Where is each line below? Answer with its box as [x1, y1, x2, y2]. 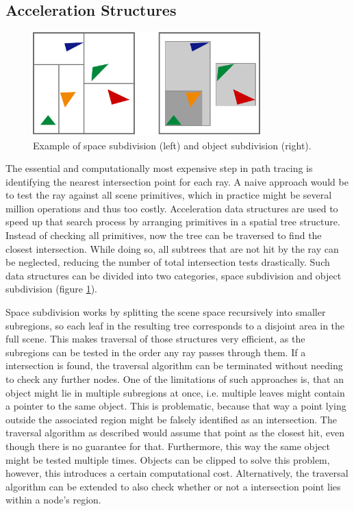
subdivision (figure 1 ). [5, 282, 98, 296]
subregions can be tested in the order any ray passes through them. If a [5, 345, 306, 359]
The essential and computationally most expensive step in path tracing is [5, 161, 313, 175]
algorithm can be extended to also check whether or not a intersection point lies [5, 479, 341, 493]
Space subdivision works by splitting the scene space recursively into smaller [5, 305, 326, 319]
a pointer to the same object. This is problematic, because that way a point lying [5, 399, 346, 413]
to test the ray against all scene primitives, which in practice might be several [5, 188, 332, 202]
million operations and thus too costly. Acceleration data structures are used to [5, 201, 338, 215]
